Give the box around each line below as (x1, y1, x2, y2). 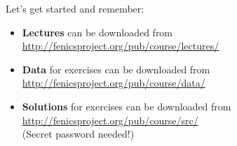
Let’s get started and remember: (6, 1, 144, 15)
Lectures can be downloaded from (22, 24, 173, 39)
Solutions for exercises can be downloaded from (22, 98, 231, 113)
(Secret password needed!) (22, 126, 135, 141)
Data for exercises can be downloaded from (22, 61, 210, 76)
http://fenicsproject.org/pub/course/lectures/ (22, 38, 219, 53)
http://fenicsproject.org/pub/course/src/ (22, 112, 198, 127)
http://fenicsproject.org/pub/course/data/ (22, 75, 205, 90)
